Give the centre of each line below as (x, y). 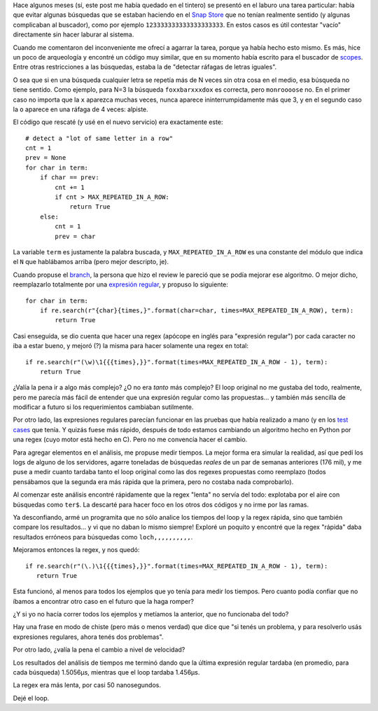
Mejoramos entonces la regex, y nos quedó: (76, 550)
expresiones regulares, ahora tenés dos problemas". (88, 637)
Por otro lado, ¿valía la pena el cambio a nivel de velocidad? (99, 650)
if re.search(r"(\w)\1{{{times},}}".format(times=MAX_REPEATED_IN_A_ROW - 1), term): (177, 362)
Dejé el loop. (31, 698)
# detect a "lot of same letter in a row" (99, 138)
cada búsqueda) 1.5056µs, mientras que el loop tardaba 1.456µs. (106, 672)
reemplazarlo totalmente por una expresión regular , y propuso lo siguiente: (121, 284)
